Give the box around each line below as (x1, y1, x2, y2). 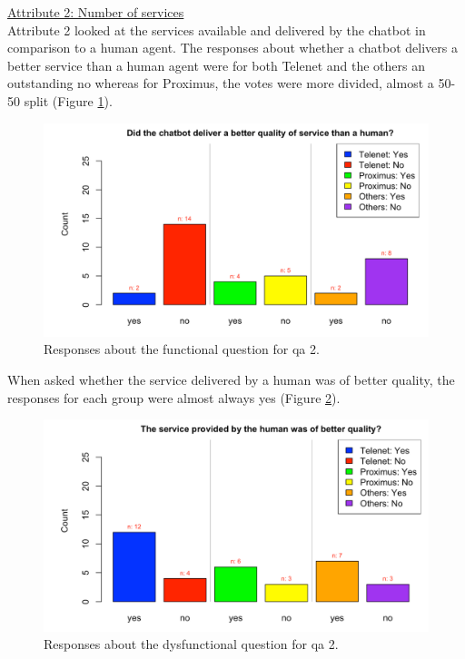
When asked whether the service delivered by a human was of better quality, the (7, 369, 455, 389)
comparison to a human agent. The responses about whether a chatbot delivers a (7, 38, 458, 57)
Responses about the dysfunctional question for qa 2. (44, 634, 339, 654)
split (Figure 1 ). (24, 91, 113, 110)
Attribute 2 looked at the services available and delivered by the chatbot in (7, 20, 426, 39)
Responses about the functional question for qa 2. (44, 339, 320, 359)
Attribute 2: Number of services (7, 3, 184, 21)
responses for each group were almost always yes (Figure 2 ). (7, 388, 341, 407)
